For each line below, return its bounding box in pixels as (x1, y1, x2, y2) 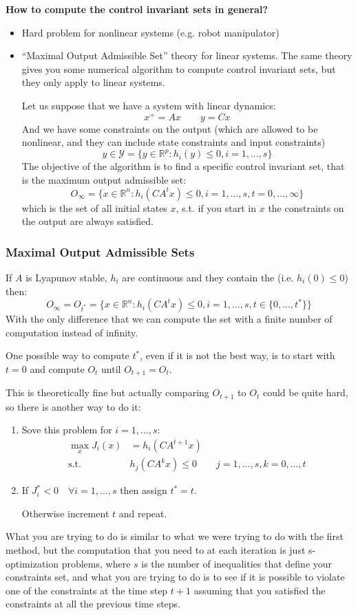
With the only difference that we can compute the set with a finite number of (6, 312, 333, 326)
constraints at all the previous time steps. (6, 596, 181, 611)
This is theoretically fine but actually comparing (6, 385, 209, 400)
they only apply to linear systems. (21, 75, 165, 89)
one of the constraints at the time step (6, 583, 168, 597)
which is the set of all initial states (21, 200, 167, 215)
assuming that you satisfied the (193, 583, 326, 597)
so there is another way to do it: (6, 399, 141, 413)
